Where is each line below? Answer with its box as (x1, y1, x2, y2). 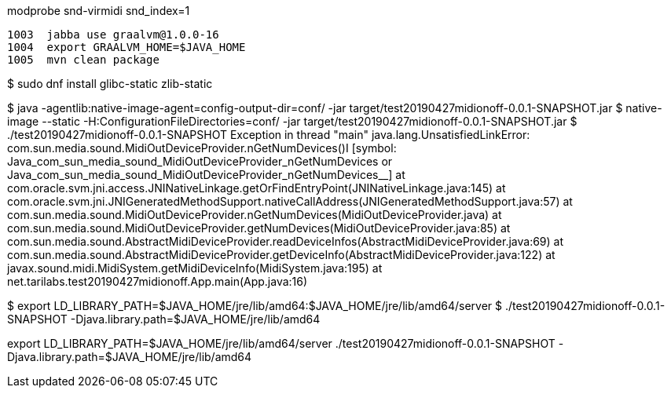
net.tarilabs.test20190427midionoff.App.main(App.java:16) (7, 275, 308, 288)
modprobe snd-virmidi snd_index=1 (7, 4, 190, 17)
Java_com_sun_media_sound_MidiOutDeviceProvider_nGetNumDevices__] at (7, 168, 405, 181)
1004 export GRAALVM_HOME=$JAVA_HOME (7, 41, 246, 53)
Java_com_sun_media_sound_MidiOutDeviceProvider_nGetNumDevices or (7, 155, 393, 168)
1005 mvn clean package (7, 53, 159, 66)
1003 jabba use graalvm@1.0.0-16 (7, 28, 219, 41)
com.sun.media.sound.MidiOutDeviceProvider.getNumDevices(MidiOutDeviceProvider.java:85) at (7, 221, 511, 235)
